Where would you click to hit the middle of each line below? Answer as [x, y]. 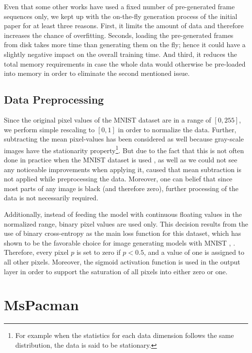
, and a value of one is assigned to [194, 252]
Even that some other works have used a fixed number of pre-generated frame [119, 6]
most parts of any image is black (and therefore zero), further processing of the [121, 188]
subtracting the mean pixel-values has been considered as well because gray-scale [124, 139]
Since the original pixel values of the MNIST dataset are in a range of [108, 119]
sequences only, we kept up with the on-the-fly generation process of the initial [121, 16]
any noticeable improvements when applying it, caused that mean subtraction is [123, 169]
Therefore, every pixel [36, 252]
